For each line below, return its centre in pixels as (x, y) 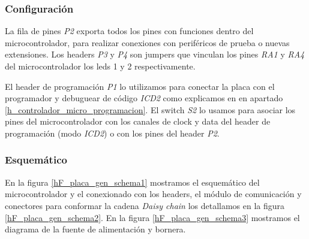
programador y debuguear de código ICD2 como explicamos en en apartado (144, 98)
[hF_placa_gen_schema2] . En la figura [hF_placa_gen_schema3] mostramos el (152, 217)
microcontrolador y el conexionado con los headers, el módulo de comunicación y (153, 194)
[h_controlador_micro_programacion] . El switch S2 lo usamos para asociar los (150, 109)
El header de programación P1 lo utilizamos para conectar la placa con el (140, 86)
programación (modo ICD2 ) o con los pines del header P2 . (112, 133)
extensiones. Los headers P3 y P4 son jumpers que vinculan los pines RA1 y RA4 (155, 54)
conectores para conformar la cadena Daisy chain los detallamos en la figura (145, 205)
